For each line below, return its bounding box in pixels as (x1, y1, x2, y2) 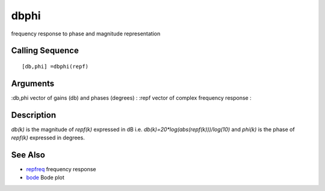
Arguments (11, 78, 55, 88)
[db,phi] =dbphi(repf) (22, 63, 89, 70)
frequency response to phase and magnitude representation (11, 30, 161, 37)
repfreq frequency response (26, 166, 96, 173)
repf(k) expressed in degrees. (11, 134, 85, 141)
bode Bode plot (26, 174, 64, 181)
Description (11, 110, 57, 120)
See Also (11, 150, 45, 160)
